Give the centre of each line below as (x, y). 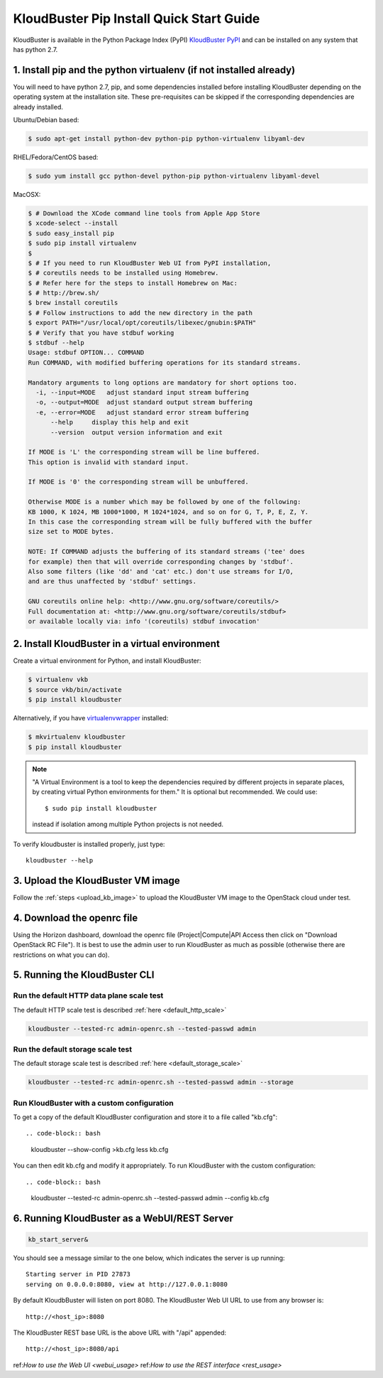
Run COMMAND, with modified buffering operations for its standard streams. (165, 362)
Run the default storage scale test (73, 1049)
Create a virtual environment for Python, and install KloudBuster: (107, 661)
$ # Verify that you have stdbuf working (101, 333)
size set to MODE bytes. (71, 532)
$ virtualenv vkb (58, 680)
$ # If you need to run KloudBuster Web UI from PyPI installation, (150, 263)
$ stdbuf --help (56, 343)
